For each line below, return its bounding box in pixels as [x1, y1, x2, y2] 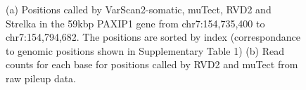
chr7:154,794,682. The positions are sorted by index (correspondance [6, 30, 300, 44]
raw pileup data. [6, 70, 77, 85]
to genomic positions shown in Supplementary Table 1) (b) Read [6, 43, 284, 58]
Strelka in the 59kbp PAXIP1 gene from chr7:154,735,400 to [6, 15, 265, 30]
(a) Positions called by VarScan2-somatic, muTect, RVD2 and [6, 2, 272, 16]
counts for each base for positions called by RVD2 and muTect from [6, 57, 298, 72]
